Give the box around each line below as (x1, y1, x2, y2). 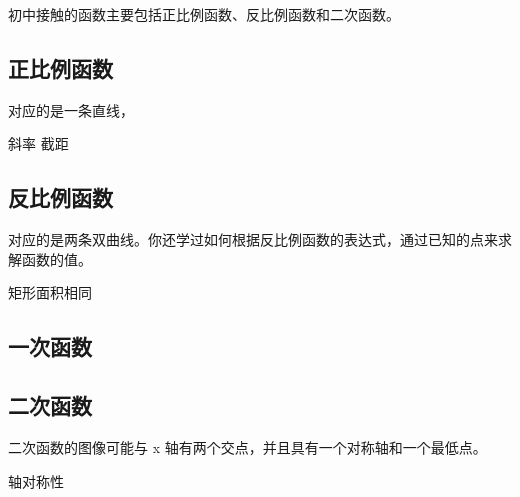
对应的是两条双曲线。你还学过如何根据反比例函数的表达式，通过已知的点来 (8, 229, 498, 250)
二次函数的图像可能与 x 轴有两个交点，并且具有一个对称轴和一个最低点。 (8, 436, 487, 457)
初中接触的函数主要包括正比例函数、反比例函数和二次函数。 (8, 4, 400, 24)
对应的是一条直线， (8, 99, 134, 120)
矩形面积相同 (8, 282, 92, 303)
